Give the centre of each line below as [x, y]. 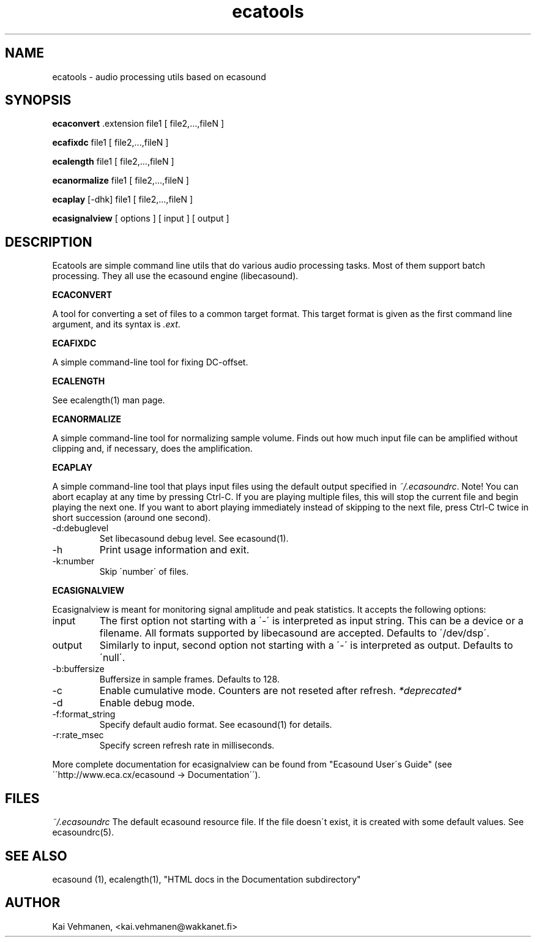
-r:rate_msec [78, 735]
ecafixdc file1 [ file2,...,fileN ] [110, 143]
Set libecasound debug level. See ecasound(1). [194, 539]
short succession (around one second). [132, 518]
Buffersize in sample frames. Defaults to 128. [189, 679]
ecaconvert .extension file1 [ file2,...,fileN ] [138, 124]
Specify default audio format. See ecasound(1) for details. [216, 725]
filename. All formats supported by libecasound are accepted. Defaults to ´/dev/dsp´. [294, 633]
